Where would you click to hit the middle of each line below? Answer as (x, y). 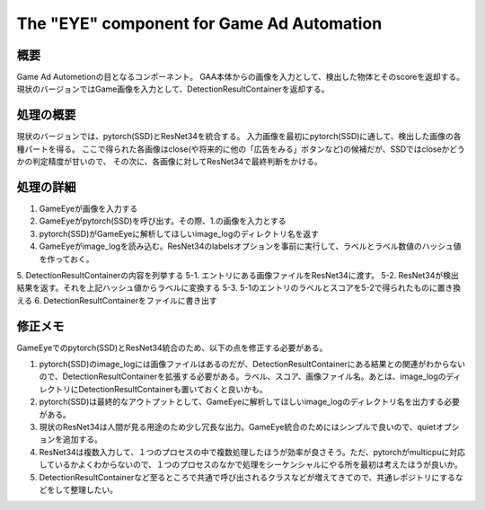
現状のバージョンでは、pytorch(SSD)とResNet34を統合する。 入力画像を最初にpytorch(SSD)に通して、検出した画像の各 (239, 136)
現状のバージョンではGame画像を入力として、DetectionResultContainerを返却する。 (173, 89)
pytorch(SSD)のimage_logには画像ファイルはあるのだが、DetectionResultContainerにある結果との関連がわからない (252, 365)
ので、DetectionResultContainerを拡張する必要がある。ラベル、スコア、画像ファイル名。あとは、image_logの (242, 376)
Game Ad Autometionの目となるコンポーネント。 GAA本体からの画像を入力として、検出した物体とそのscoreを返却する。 (241, 77)
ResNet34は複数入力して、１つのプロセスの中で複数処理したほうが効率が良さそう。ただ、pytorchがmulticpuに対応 (252, 452)
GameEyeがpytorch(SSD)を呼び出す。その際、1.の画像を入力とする (163, 221)
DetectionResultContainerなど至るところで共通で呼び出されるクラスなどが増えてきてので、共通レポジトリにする (247, 477)
